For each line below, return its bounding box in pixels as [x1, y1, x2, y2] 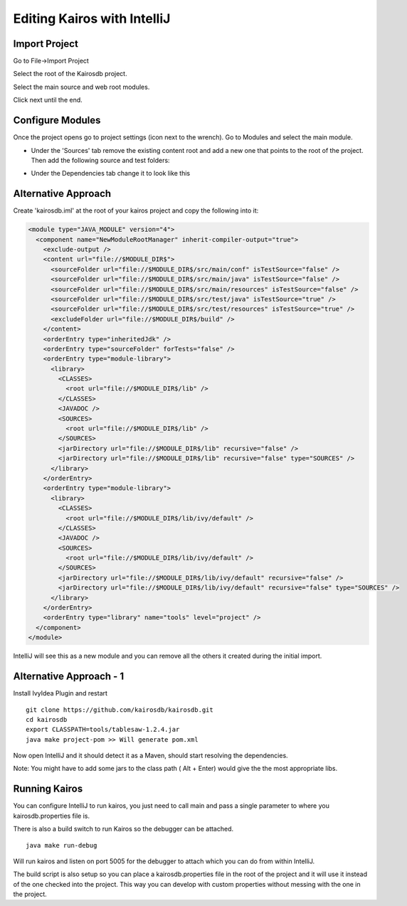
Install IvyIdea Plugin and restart [13, 689, 108, 698]
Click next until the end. [13, 96, 83, 105]
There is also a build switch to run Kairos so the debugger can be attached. [13, 825, 234, 833]
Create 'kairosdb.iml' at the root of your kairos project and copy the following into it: [13, 206, 259, 215]
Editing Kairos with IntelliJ [13, 11, 171, 26]
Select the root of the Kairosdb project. [13, 70, 127, 78]
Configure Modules [13, 114, 101, 127]
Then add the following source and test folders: [31, 156, 170, 164]
